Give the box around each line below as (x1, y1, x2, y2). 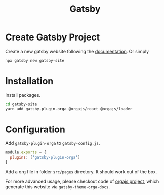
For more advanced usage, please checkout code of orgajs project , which (5, 178, 159, 185)
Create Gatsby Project (5, 31, 100, 43)
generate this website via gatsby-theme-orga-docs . (5, 184, 110, 190)
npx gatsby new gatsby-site (5, 58, 65, 63)
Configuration (5, 124, 66, 135)
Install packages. (5, 92, 40, 98)
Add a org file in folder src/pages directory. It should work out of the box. (5, 169, 157, 175)
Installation (5, 75, 54, 87)
